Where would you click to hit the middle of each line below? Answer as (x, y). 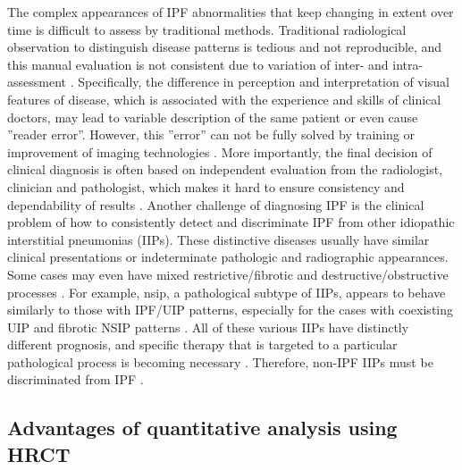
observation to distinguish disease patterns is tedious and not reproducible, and (225, 47)
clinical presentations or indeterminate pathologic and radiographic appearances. (228, 257)
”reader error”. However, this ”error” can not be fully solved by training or (211, 134)
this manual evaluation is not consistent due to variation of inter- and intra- (215, 64)
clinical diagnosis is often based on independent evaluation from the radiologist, (225, 169)
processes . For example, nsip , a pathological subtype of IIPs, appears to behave (227, 292)
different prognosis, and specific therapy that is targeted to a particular (202, 344)
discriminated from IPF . (76, 379)
